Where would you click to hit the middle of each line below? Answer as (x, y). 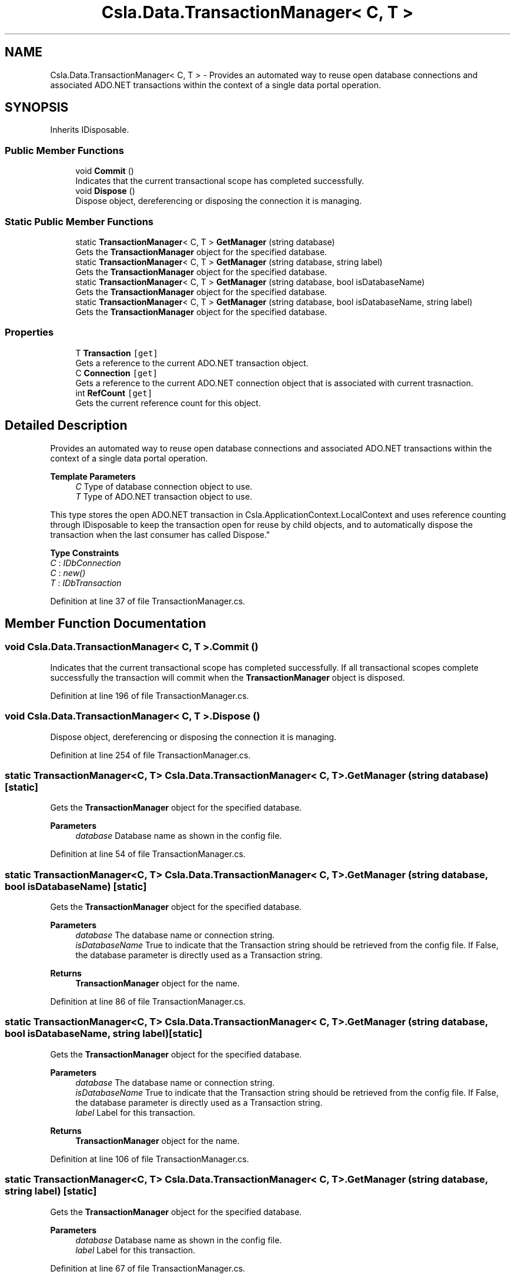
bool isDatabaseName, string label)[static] (104, 1034)
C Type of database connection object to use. (164, 486)
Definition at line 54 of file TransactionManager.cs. (148, 854)
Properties (29, 332)
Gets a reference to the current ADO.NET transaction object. (192, 363)
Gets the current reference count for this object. (168, 403)
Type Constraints (85, 553)
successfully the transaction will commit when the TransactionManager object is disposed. (228, 677)
